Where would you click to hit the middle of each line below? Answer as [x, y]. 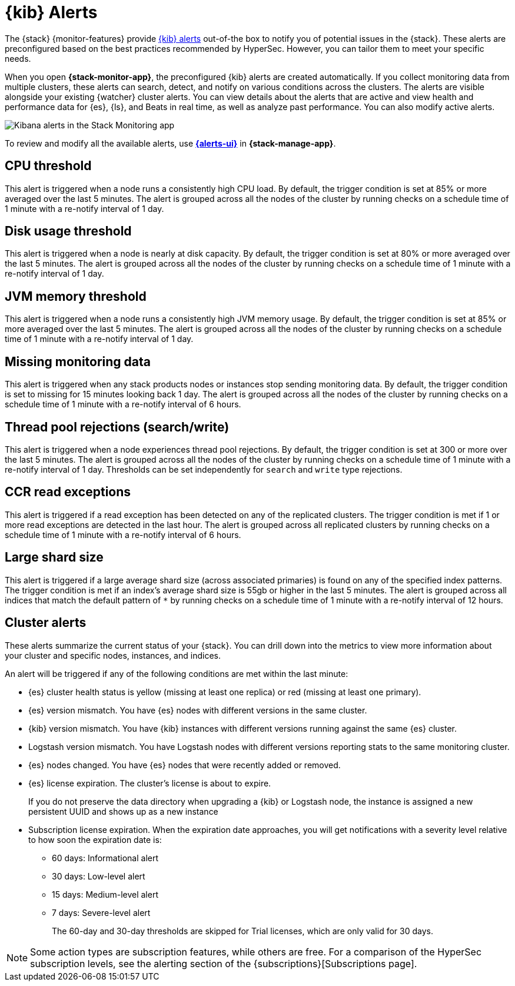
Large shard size [54, 557]
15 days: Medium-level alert [105, 894]
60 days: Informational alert [105, 858]
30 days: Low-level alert [99, 876]
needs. [18, 58]
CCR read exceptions [68, 492]
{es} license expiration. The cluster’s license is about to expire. [150, 783]
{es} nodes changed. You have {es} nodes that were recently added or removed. [185, 765]
